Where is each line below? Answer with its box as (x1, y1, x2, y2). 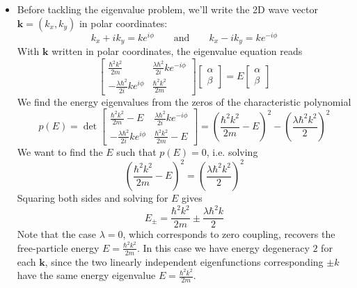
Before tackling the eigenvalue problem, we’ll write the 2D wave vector (17, 2, 318, 16)
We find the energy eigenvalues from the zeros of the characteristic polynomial (17, 94, 351, 109)
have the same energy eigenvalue (17, 268, 156, 282)
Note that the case (17, 227, 97, 241)
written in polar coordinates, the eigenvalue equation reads (51, 44, 303, 58)
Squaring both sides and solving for (17, 191, 168, 205)
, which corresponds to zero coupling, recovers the (122, 227, 335, 241)
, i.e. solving (206, 145, 258, 159)
